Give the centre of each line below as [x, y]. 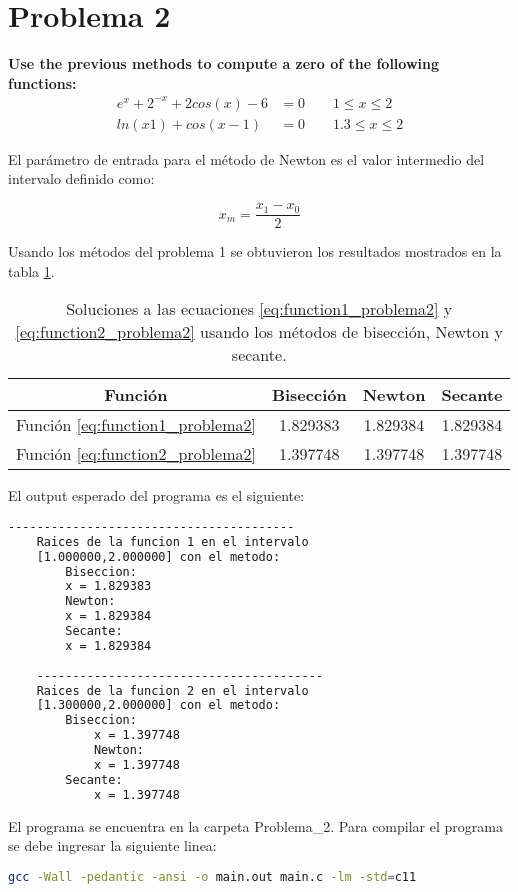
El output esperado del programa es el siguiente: [156, 495]
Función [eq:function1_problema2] [136, 425]
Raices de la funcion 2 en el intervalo [172, 690]
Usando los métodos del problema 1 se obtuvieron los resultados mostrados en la [255, 251]
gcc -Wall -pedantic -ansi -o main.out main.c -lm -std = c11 [212, 876]
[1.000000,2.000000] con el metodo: [158, 556]
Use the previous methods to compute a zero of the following [224, 63]
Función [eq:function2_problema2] [136, 454]
